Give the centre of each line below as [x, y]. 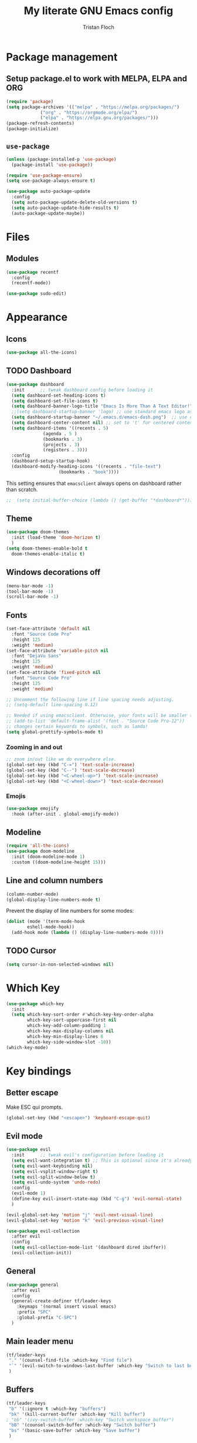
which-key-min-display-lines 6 [65, 1036]
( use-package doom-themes [38, 532]
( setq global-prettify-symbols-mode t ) [55, 732]
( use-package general [33, 1285]
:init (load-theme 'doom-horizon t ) [56, 538]
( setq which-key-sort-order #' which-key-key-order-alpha [82, 1015]
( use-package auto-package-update [48, 192]
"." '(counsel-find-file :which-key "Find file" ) [70, 1361]
